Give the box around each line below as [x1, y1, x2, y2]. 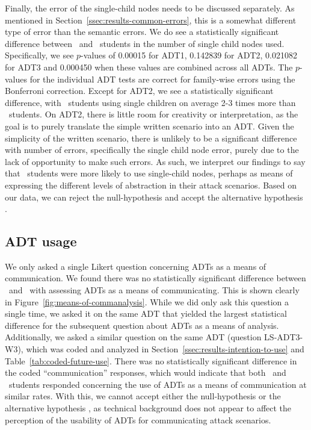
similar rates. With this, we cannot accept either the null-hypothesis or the [5, 390, 281, 402]
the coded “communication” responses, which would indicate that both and [5, 366, 286, 379]
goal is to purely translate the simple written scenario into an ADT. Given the [5, 119, 294, 132]
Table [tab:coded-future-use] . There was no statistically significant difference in [5, 354, 297, 367]
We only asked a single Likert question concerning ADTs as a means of [5, 260, 266, 272]
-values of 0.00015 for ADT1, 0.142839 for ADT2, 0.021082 [81, 49, 297, 61]
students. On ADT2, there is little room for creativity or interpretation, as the [8, 108, 298, 120]
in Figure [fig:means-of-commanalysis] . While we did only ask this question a [5, 295, 289, 308]
